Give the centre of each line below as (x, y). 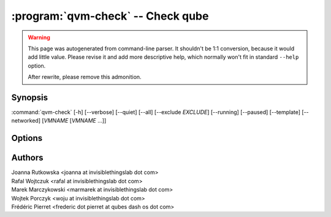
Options (27, 138)
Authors (27, 158)
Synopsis (30, 97)
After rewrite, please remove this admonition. (85, 77)
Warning (39, 37)
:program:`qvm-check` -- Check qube (110, 16)
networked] (26, 121)
